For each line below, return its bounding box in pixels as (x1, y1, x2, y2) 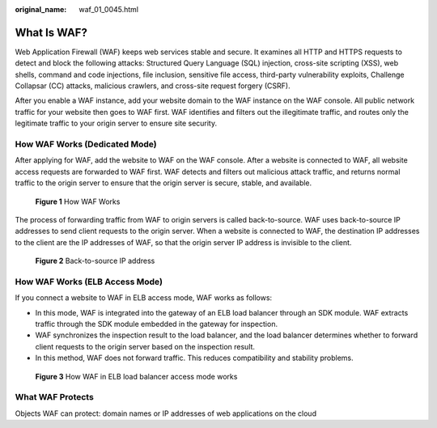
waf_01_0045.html (78, 5, 139, 14)
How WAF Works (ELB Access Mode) (15, 276, 163, 287)
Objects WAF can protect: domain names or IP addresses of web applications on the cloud (15, 409, 317, 418)
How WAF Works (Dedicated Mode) (15, 138, 157, 150)
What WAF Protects (15, 392, 95, 403)
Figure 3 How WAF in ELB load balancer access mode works (35, 371, 238, 381)
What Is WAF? (15, 25, 88, 40)
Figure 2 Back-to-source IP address (35, 256, 155, 266)
